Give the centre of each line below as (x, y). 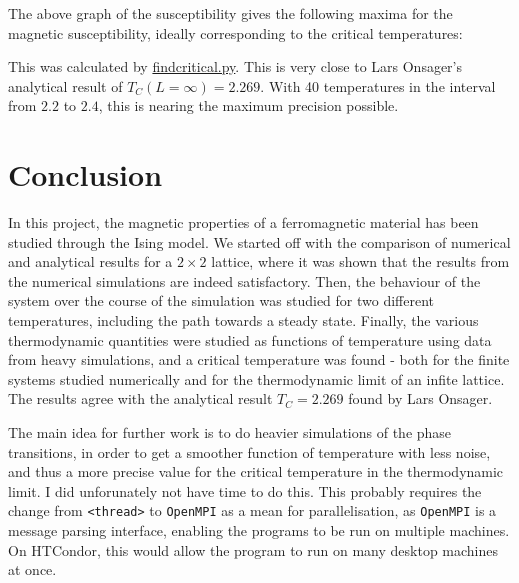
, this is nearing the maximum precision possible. (248, 105)
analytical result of (65, 85)
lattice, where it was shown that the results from (360, 261)
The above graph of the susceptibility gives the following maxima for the (230, 13)
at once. (32, 569)
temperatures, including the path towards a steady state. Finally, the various (243, 320)
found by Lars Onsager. (420, 398)
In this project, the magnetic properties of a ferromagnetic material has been (243, 222)
